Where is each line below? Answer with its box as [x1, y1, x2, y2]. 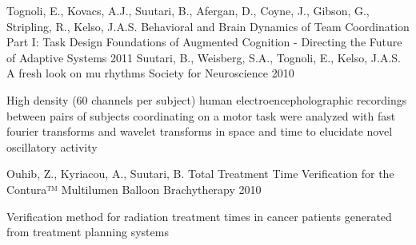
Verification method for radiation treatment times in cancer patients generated [6, 207, 392, 224]
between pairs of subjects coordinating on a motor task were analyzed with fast [6, 107, 396, 124]
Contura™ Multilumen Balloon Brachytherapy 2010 [6, 180, 262, 197]
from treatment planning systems [6, 223, 169, 240]
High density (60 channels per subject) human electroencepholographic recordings [6, 91, 407, 108]
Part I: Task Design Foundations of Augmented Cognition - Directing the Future [6, 34, 402, 50]
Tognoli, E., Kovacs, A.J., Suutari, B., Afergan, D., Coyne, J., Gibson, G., [6, 2, 370, 18]
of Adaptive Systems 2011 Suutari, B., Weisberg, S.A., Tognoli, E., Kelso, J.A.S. [6, 49, 401, 65]
